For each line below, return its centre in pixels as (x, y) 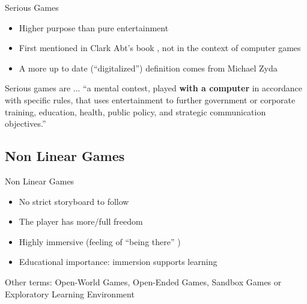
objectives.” (26, 123)
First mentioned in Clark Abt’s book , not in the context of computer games (160, 48)
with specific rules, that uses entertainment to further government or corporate (150, 99)
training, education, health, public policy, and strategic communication (135, 111)
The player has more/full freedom (81, 221)
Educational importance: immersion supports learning (118, 262)
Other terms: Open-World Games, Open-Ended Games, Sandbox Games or (143, 281)
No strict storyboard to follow (74, 201)
